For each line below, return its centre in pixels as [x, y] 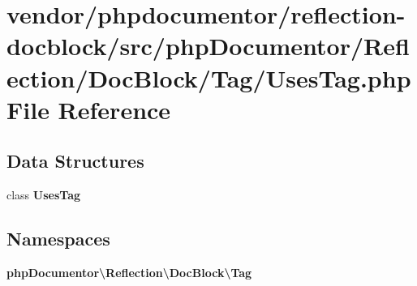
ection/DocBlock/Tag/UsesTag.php [209, 77]
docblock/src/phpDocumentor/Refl [208, 46]
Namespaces [58, 239]
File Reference [89, 109]
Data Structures [75, 161]
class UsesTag [44, 195]
